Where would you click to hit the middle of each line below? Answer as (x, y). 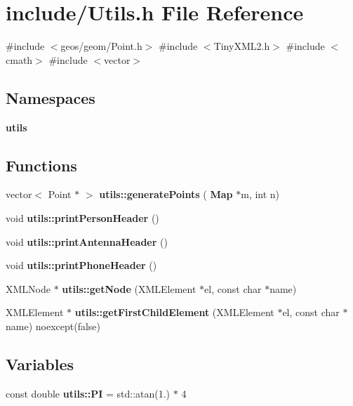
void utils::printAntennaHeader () (87, 241)
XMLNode (28, 288)
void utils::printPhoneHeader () (81, 265)
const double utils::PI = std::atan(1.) (88, 393)
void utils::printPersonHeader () (82, 217)
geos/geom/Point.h (101, 46)
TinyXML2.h (242, 46)
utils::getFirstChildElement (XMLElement (174, 312)
